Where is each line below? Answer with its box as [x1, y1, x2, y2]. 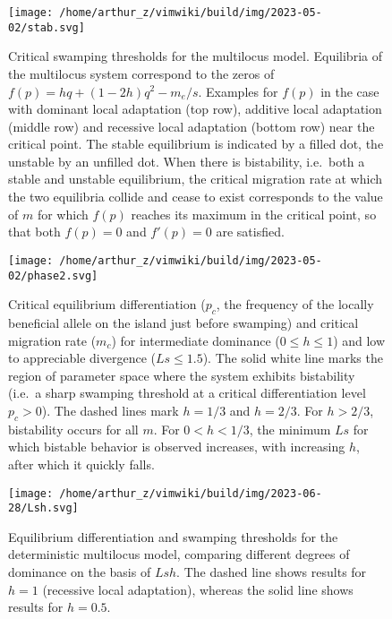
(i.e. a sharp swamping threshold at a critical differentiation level [8, 383, 366, 402]
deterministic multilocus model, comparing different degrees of [8, 545, 350, 563]
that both [8, 222, 61, 241]
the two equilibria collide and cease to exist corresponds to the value [8, 187, 383, 206]
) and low [333, 331, 386, 349]
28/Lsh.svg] [8, 502, 79, 515]
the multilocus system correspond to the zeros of [8, 64, 275, 82]
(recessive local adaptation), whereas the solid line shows [42, 580, 354, 598]
